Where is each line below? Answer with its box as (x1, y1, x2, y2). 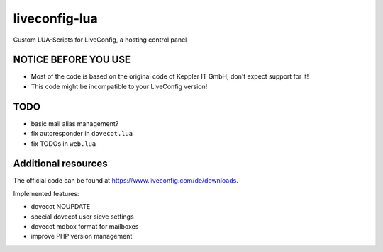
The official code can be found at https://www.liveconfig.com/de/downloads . (13, 176, 239, 185)
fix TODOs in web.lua (30, 139, 96, 148)
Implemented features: (13, 189, 79, 197)
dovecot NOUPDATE (30, 202, 91, 211)
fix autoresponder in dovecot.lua (30, 130, 133, 138)
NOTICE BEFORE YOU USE (13, 54, 131, 66)
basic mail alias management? (30, 119, 119, 127)
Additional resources (13, 158, 108, 170)
